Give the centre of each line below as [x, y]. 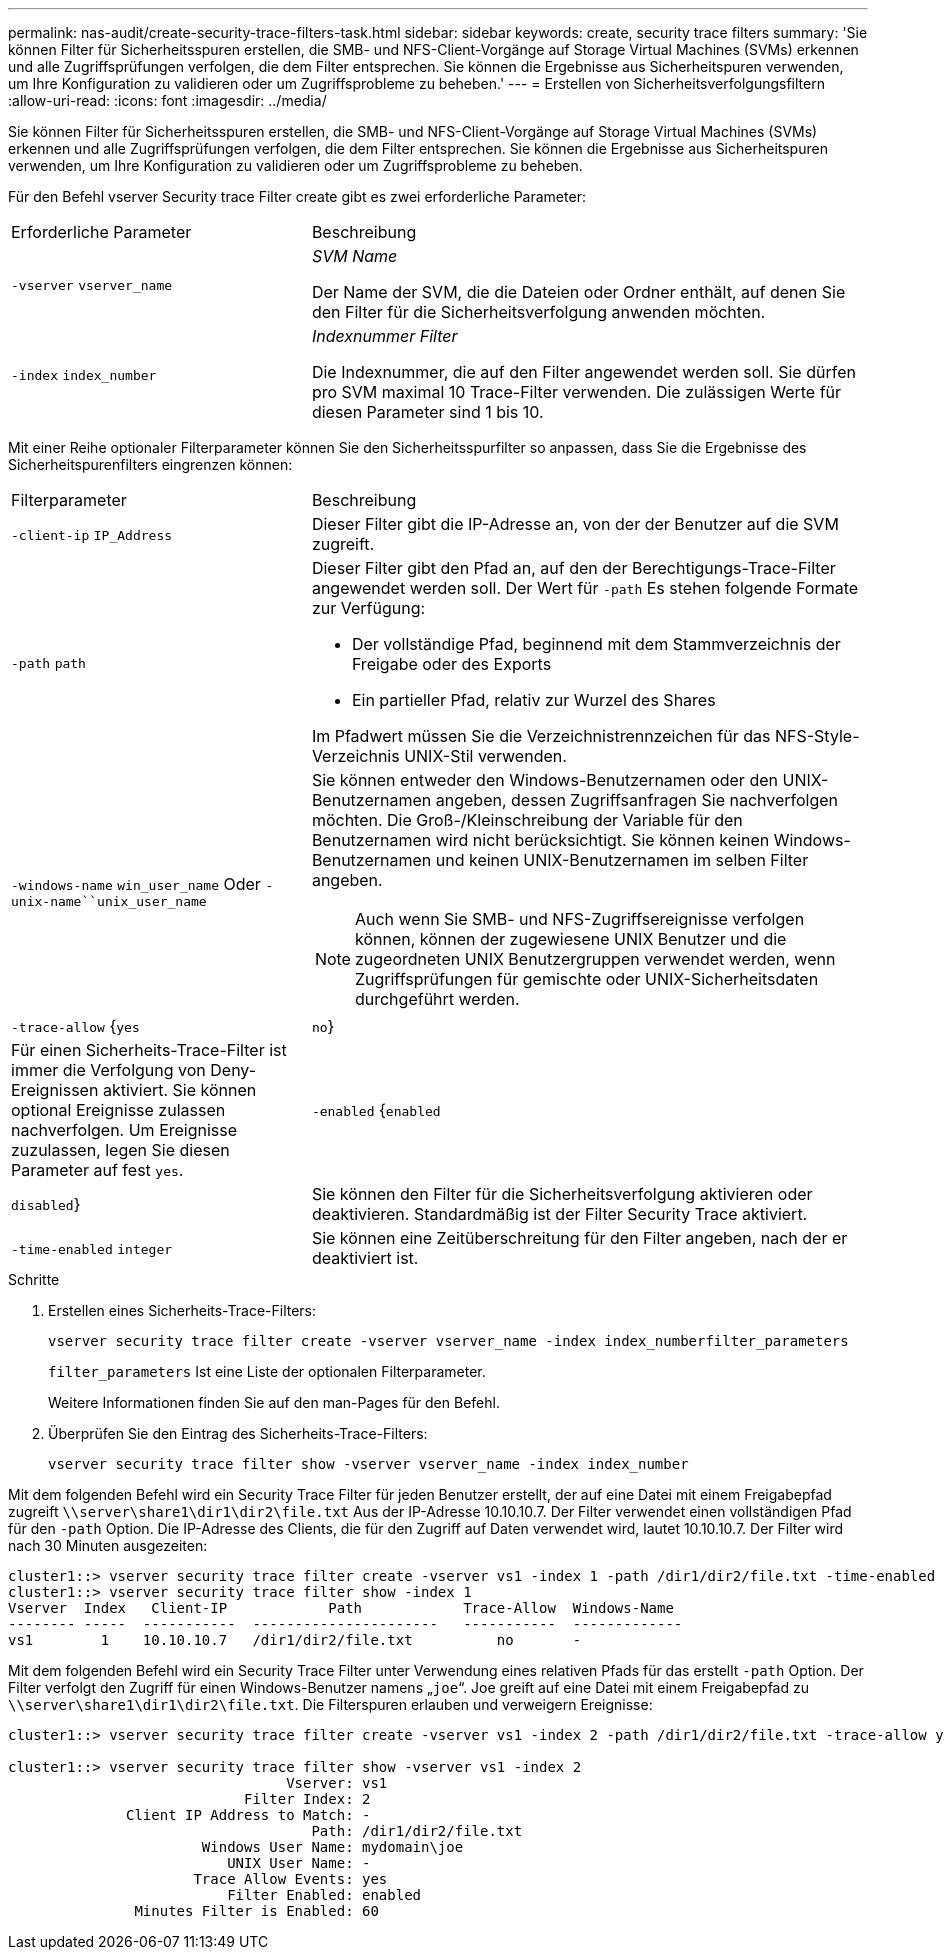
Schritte [34, 1279]
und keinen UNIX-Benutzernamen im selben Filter [622, 860]
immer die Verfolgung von [108, 1070]
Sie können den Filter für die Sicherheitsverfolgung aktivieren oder [562, 1194]
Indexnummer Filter [384, 336]
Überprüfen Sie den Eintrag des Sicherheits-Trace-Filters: [238, 1433]
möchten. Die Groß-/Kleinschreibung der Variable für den [527, 820]
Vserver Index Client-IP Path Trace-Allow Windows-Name [341, 1608]
